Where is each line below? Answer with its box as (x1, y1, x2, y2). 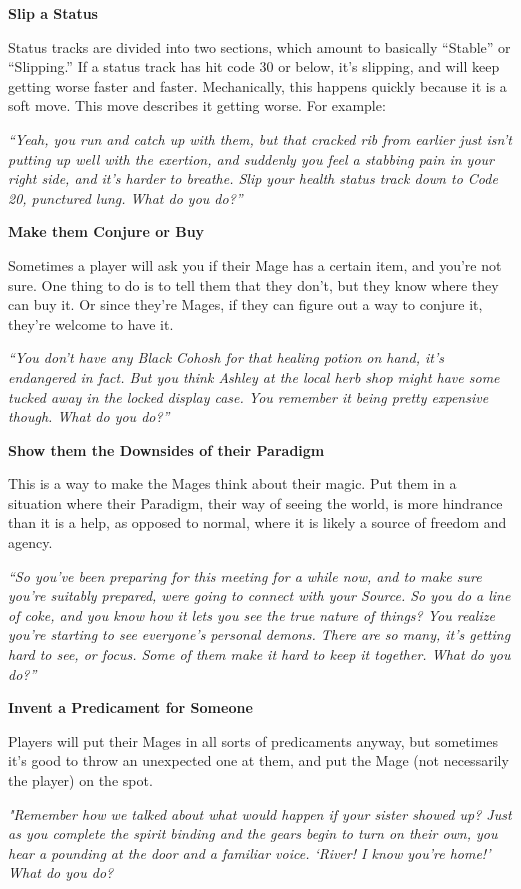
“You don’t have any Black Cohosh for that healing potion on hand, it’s (8, 347, 444, 368)
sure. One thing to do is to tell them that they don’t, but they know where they (8, 274, 499, 295)
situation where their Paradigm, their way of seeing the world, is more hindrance (8, 492, 503, 513)
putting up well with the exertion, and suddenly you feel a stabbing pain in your (8, 148, 495, 169)
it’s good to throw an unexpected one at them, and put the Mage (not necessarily (8, 750, 509, 771)
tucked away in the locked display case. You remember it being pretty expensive (8, 386, 489, 407)
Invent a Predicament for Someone (8, 697, 253, 718)
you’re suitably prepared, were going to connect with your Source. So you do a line (8, 585, 511, 606)
